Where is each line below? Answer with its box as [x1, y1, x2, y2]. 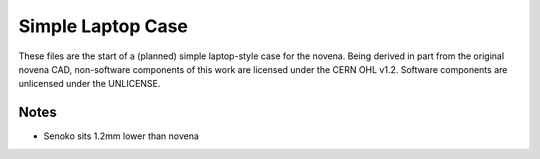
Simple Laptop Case [18, 15, 189, 37]
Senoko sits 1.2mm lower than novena [43, 130, 200, 142]
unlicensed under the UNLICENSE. [18, 78, 161, 90]
